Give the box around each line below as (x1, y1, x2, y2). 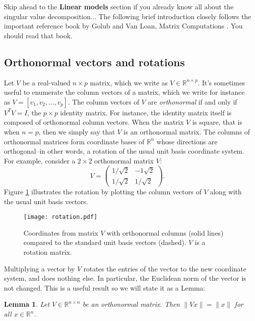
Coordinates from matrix (24, 227, 99, 238)
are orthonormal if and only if (148, 96, 237, 107)
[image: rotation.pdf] (24, 214, 98, 221)
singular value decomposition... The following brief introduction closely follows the (4, 11, 251, 21)
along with (210, 187, 242, 197)
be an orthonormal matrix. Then (82, 299, 180, 309)
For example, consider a (4, 155, 76, 165)
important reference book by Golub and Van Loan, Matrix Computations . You (4, 21, 243, 31)
